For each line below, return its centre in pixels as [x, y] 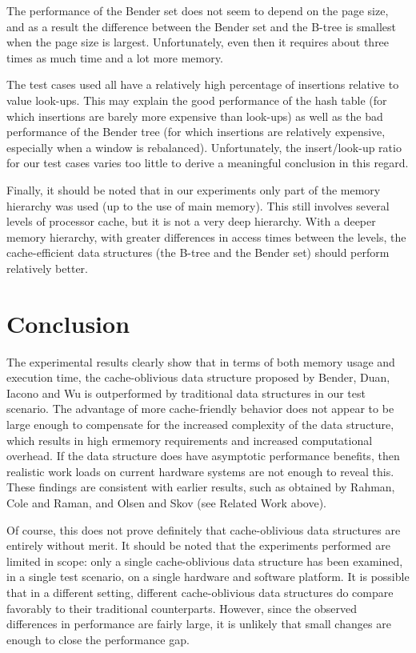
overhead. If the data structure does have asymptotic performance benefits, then [203, 456]
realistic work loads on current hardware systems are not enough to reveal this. [200, 471]
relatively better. [47, 268]
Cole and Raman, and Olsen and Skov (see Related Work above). [166, 502]
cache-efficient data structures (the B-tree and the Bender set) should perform [198, 252]
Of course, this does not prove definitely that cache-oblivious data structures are [204, 529]
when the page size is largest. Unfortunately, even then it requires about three [198, 42]
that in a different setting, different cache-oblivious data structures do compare [200, 592]
